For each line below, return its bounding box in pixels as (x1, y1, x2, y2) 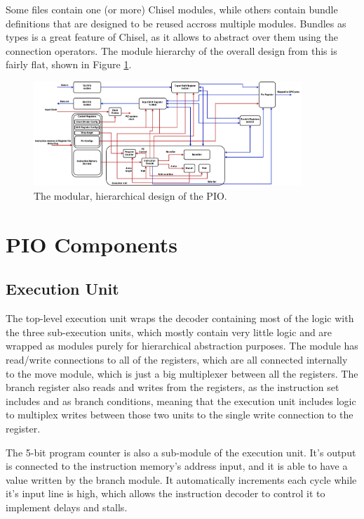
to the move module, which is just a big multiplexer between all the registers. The (6, 366, 358, 380)
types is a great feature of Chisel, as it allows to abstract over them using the (6, 30, 338, 44)
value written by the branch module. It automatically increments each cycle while (6, 472, 357, 487)
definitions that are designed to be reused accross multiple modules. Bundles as (6, 15, 346, 30)
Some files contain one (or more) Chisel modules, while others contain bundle (6, 2, 338, 16)
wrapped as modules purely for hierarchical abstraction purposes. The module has (6, 338, 358, 353)
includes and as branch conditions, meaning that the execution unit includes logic (6, 393, 356, 408)
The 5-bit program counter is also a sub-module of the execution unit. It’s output (6, 444, 356, 459)
